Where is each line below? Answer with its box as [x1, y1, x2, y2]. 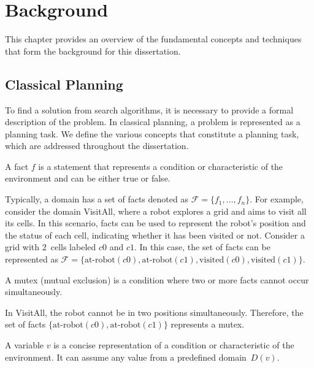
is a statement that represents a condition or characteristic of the [38, 159, 283, 172]
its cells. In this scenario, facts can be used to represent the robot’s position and [5, 217, 306, 229]
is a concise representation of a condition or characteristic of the [53, 339, 294, 351]
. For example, [250, 193, 304, 205]
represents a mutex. [170, 318, 245, 331]
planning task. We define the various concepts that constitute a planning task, [5, 127, 299, 140]
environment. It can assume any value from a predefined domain [5, 350, 247, 363]
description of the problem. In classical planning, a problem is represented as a [5, 115, 301, 128]
